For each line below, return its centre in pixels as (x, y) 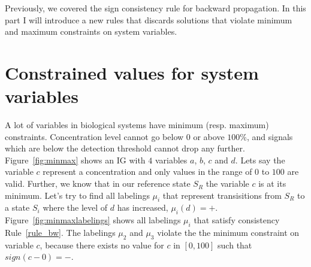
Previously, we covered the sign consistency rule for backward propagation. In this (155, 8)
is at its (272, 183)
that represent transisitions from (222, 195)
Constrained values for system (132, 72)
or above (209, 136)
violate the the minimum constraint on (228, 233)
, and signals (270, 136)
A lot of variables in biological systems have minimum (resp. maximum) (137, 125)
